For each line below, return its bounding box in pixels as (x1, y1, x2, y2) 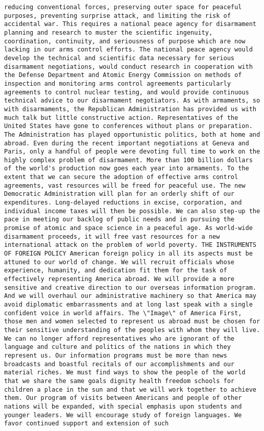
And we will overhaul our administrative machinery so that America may (4, 292, 256, 300)
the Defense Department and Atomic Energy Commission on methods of (4, 71, 242, 79)
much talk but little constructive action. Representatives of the (4, 114, 238, 121)
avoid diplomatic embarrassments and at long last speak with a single (4, 300, 253, 308)
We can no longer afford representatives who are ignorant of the (4, 335, 235, 342)
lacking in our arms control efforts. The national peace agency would (4, 46, 253, 54)
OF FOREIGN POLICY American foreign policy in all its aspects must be (4, 250, 253, 258)
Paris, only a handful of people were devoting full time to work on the (4, 148, 260, 156)
